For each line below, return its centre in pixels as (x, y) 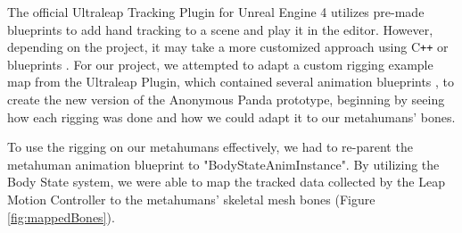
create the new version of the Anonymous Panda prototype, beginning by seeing (226, 100)
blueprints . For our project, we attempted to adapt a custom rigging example (220, 64)
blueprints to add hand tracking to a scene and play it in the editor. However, (220, 29)
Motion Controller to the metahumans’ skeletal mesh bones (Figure (191, 199)
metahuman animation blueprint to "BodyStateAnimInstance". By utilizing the (223, 164)
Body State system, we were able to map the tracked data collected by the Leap (226, 182)
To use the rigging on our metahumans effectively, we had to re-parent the (210, 147)
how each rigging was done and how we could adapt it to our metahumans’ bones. (231, 116)
